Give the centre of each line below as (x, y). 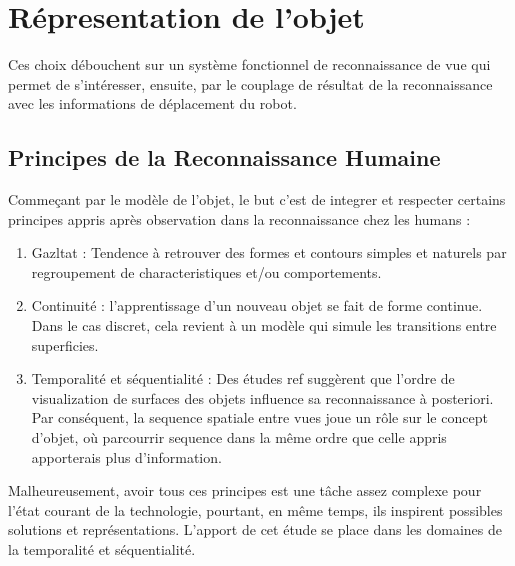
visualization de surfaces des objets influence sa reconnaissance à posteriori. (262, 397)
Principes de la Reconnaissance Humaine (224, 157)
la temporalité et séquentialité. (102, 549)
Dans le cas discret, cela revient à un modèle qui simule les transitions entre (264, 325)
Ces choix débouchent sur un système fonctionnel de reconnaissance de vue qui (249, 64)
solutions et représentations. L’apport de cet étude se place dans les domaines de (255, 529)
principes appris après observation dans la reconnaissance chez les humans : (239, 218)
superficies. (65, 344)
